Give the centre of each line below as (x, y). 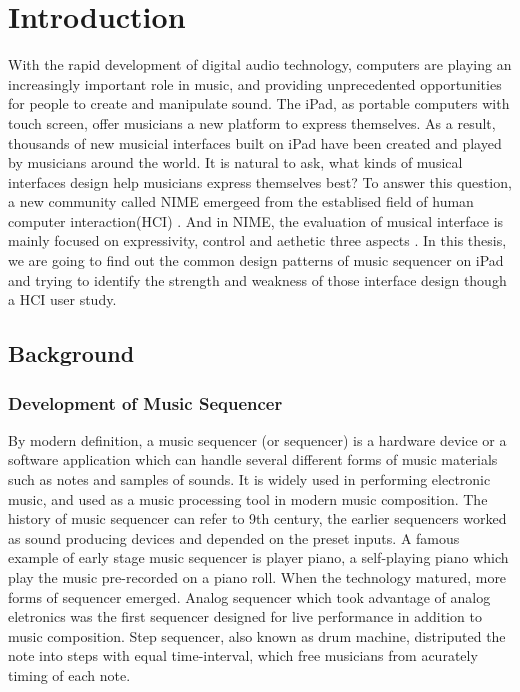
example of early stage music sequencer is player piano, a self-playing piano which (258, 557)
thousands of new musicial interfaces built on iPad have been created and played (255, 142)
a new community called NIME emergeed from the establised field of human (241, 201)
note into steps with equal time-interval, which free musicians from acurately (243, 655)
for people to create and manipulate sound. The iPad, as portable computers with (259, 103)
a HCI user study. (62, 299)
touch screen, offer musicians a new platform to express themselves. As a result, (252, 122)
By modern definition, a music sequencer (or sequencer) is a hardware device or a (257, 439)
